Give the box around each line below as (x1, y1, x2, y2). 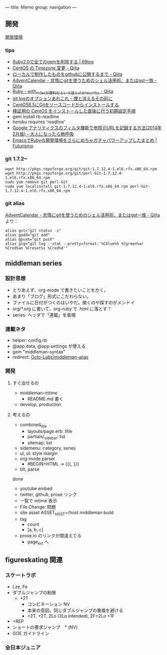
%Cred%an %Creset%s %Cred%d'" (5, 245, 68, 251)
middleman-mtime (19, 390, 58, 396)
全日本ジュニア (5, 644, 41, 651)
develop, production (19, 401, 61, 407)
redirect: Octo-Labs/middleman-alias (12, 354, 89, 360)
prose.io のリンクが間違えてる (19, 533, 82, 539)
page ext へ (27, 539, 49, 546)
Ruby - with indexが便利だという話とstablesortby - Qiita (12, 88, 114, 95)
